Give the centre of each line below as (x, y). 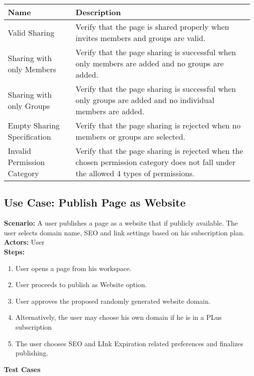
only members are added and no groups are (149, 63)
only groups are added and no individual (145, 100)
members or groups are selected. (130, 136)
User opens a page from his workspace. (74, 268)
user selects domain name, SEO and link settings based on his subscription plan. (124, 232)
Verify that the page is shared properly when (152, 27)
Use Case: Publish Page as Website (95, 202)
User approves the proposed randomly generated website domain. (113, 301)
